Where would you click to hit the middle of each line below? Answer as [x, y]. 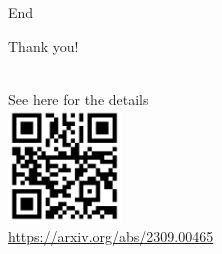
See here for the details [78, 98]
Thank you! [43, 45]
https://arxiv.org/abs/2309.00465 [111, 236]
